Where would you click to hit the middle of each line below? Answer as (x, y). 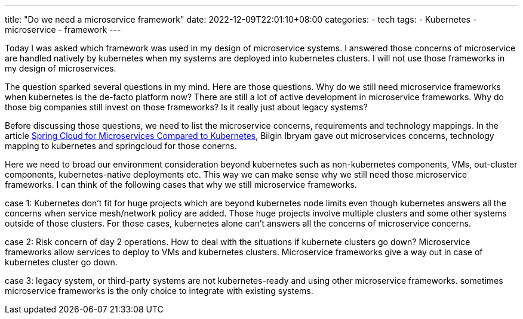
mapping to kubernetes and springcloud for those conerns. (121, 146)
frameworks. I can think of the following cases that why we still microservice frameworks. (181, 185)
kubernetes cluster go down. (61, 262)
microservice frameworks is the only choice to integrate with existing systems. (159, 291)
